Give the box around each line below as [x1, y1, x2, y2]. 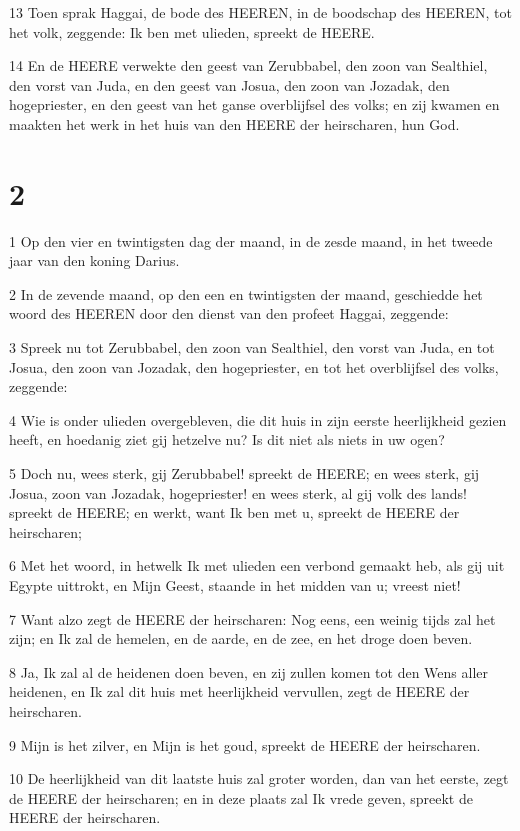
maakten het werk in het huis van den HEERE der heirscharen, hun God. [9, 113, 460, 134]
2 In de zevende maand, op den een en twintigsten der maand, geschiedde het [9, 283, 483, 304]
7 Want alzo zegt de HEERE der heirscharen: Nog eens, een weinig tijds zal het [9, 608, 496, 629]
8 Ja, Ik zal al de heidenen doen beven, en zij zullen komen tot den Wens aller [9, 661, 489, 682]
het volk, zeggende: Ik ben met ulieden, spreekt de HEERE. [9, 21, 375, 42]
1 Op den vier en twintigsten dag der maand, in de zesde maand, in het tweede [9, 230, 493, 251]
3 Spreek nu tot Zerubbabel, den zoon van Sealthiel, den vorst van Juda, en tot [9, 337, 495, 358]
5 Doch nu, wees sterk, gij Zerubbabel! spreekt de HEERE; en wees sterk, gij [9, 463, 480, 484]
